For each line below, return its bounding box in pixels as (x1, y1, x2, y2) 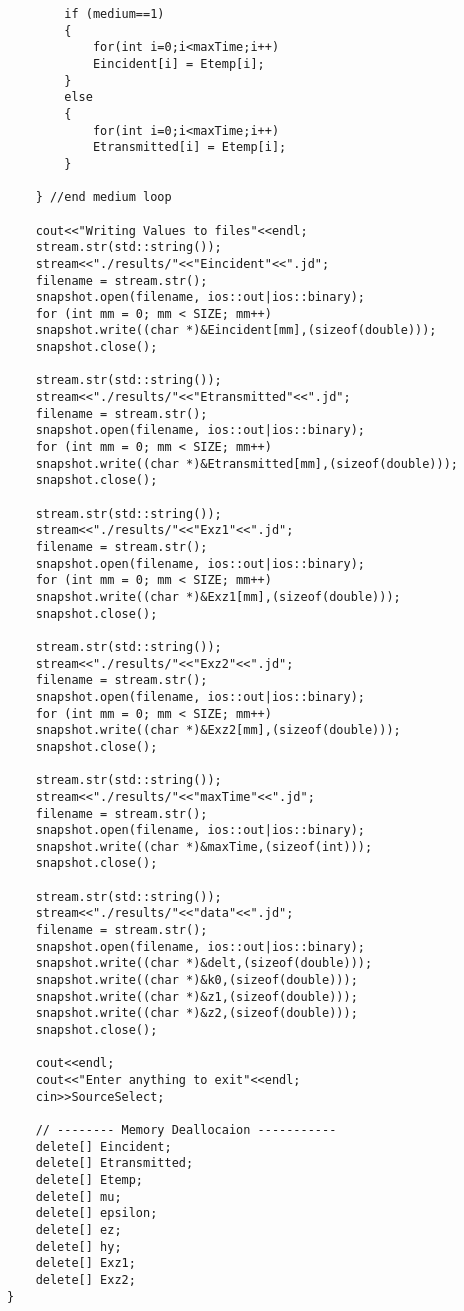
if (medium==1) (64, 7, 165, 21)
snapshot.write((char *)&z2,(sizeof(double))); (35, 1006, 358, 1021)
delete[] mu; (35, 1189, 122, 1204)
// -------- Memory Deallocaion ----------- (35, 1122, 337, 1137)
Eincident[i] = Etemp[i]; (92, 56, 265, 71)
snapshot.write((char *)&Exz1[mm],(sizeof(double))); (35, 589, 401, 604)
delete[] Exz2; (35, 1272, 136, 1287)
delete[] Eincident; (35, 1139, 172, 1154)
